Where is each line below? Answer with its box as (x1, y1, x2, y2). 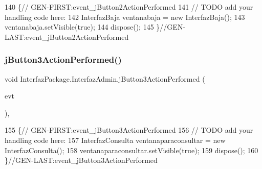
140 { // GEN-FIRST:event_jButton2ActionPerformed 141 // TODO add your (5, 2, 253, 12)
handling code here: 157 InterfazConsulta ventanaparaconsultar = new (5, 134, 226, 145)
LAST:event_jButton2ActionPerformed (5, 31, 129, 42)
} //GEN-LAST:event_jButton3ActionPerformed (5, 155, 158, 165)
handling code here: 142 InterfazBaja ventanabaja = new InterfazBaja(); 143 (5, 11, 245, 22)
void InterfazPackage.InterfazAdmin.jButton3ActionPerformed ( (5, 73, 205, 84)
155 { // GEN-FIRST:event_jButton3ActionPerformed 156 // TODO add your (5, 125, 253, 135)
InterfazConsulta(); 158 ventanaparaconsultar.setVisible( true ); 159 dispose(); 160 (5, 144, 258, 155)
